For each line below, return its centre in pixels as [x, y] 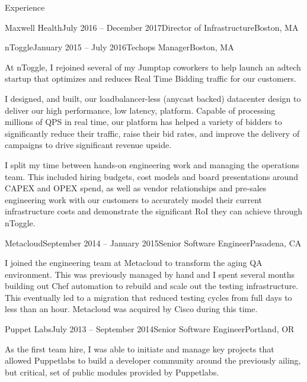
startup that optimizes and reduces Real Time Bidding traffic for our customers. [151, 78]
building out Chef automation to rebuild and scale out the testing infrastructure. [152, 286]
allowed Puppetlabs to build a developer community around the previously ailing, [153, 360]
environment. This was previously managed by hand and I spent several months [150, 274]
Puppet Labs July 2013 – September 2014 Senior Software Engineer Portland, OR [150, 329]
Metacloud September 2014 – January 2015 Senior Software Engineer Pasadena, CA [153, 243]
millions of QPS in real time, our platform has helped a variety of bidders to [143, 122]
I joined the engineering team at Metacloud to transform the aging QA [134, 263]
